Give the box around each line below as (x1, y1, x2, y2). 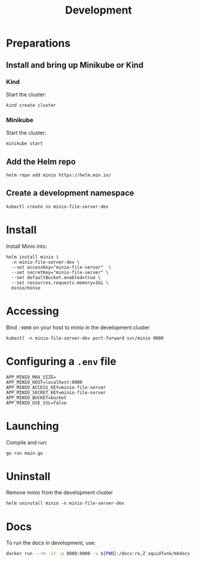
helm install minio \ (6, 254, 59, 260)
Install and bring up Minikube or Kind (6, 60, 144, 70)
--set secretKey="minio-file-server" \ (11, 269, 109, 275)
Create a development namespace (6, 188, 135, 198)
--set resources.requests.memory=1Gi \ (11, 280, 109, 286)
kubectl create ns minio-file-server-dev (6, 203, 109, 209)
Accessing (6, 304, 59, 317)
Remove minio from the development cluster (6, 489, 113, 496)
